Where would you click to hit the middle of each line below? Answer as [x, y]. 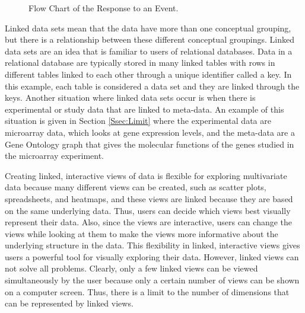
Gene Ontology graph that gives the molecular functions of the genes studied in [150, 144]
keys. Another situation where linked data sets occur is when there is [130, 98]
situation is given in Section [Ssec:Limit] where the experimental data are [138, 121]
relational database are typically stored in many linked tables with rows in [140, 63]
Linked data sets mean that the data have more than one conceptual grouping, [148, 28]
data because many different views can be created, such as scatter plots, [136, 187]
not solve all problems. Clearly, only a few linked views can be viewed [131, 268]
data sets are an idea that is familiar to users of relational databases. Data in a [149, 51]
